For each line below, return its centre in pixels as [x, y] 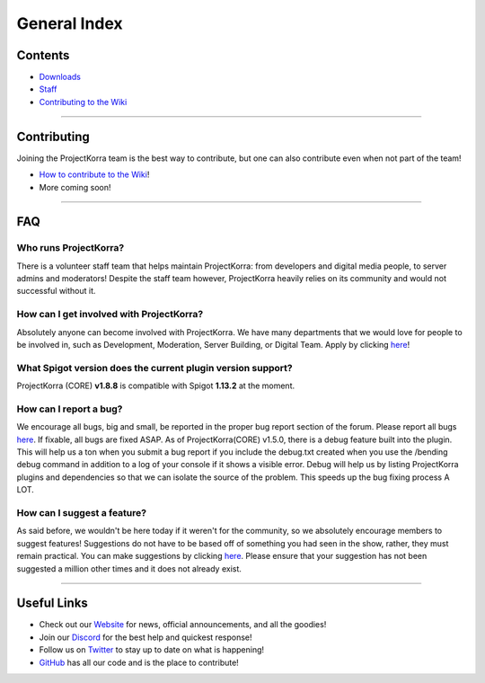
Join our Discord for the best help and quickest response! [145, 637]
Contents [43, 55]
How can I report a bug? [70, 409]
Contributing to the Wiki [83, 102]
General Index [70, 23]
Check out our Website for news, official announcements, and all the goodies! [183, 625]
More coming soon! [75, 187]
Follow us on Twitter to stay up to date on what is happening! [152, 650]
